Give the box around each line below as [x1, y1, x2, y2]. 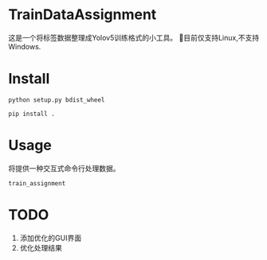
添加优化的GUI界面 [19, 233, 82, 243]
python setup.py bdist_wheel [8, 95, 105, 104]
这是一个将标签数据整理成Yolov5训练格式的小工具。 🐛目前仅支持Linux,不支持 [8, 33, 260, 42]
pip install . [8, 110, 56, 118]
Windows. [8, 41, 41, 51]
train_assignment [8, 179, 66, 188]
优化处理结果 [19, 243, 62, 252]
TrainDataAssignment [8, 6, 157, 24]
